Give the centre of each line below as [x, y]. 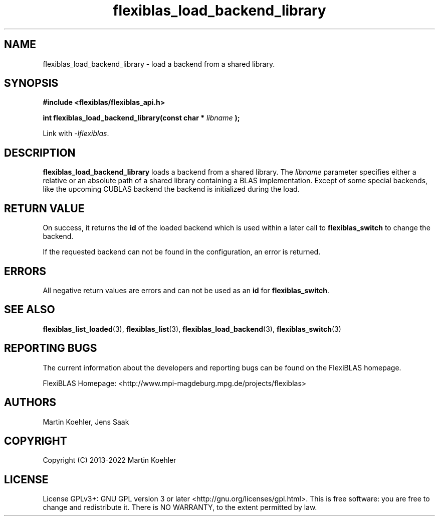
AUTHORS [30, 403]
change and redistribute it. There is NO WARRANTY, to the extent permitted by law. [180, 507]
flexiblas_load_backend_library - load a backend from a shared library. [159, 64]
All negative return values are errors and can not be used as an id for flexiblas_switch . [186, 290]
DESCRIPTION [40, 153]
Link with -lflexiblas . [76, 134]
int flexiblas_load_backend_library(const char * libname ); [141, 118]
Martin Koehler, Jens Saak [86, 422]
